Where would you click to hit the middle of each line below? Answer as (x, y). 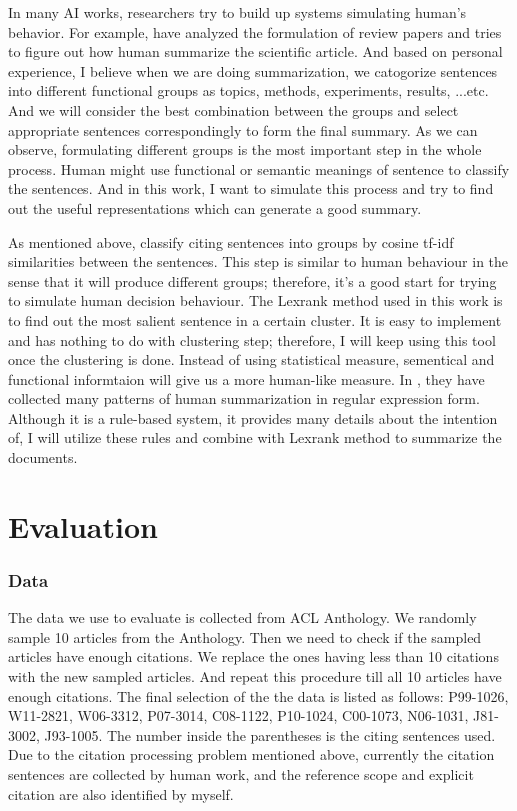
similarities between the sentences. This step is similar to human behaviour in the (258, 261)
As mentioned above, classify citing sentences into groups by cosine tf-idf (231, 241)
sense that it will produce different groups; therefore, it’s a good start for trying (252, 280)
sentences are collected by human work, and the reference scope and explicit (241, 774)
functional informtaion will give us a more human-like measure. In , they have (246, 378)
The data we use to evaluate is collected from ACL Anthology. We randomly (242, 617)
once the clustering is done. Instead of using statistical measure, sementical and (251, 359)
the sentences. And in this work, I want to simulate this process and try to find (251, 188)
